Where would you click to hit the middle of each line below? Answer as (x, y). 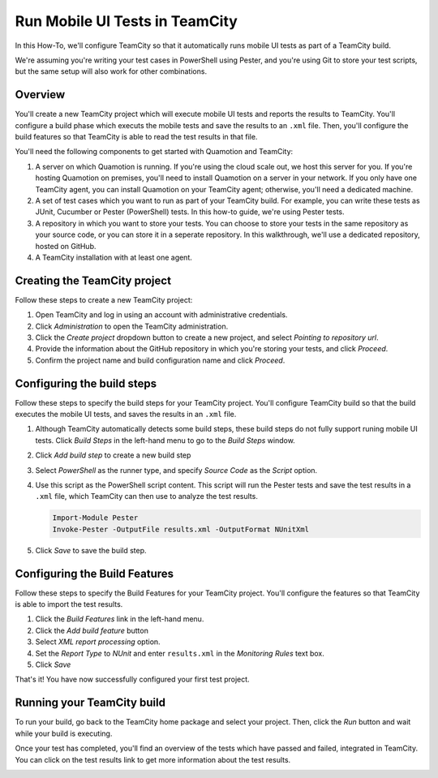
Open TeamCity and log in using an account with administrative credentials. (161, 315)
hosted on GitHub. (66, 246)
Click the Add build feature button (92, 630)
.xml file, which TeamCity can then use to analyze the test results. (147, 496)
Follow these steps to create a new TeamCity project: (104, 299)
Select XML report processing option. (98, 642)
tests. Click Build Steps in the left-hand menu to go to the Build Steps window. (165, 440)
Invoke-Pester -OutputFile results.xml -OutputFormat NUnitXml (181, 529)
